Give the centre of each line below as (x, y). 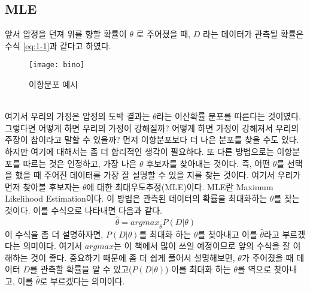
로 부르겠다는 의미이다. (82, 280)
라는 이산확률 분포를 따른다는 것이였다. (229, 116)
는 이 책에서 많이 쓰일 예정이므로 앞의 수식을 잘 (202, 246)
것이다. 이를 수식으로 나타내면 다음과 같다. (83, 210)
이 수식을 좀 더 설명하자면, (54, 234)
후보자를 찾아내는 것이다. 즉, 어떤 (208, 163)
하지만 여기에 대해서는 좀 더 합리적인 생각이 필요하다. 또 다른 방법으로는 (139, 151)
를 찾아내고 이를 (227, 234)
